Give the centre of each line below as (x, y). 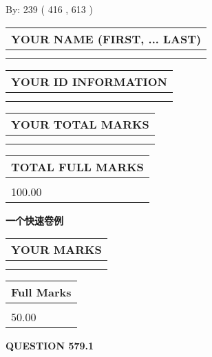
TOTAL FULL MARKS (77, 166)
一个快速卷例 (34, 220)
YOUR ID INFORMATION (89, 81)
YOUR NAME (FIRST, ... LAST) (106, 39)
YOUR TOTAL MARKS (80, 124)
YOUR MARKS (56, 250)
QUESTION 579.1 (50, 346)
